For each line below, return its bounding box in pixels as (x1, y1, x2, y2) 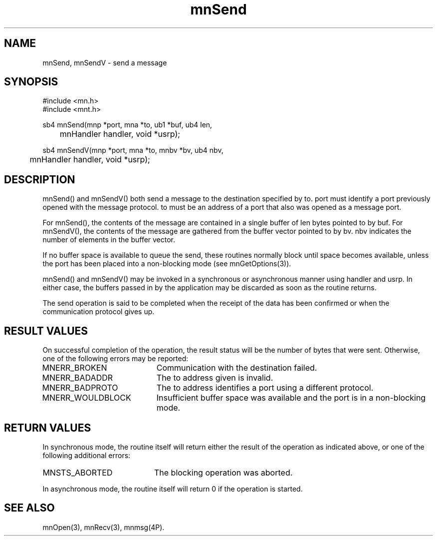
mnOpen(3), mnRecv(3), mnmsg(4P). (42, 523, 165, 532)
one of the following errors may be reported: (42, 354, 189, 363)
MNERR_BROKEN (42, 363, 107, 373)
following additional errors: (42, 451, 131, 460)
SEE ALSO (4, 502, 55, 515)
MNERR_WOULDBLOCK (42, 393, 131, 403)
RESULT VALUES (4, 324, 88, 337)
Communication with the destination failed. (156, 363, 317, 373)
